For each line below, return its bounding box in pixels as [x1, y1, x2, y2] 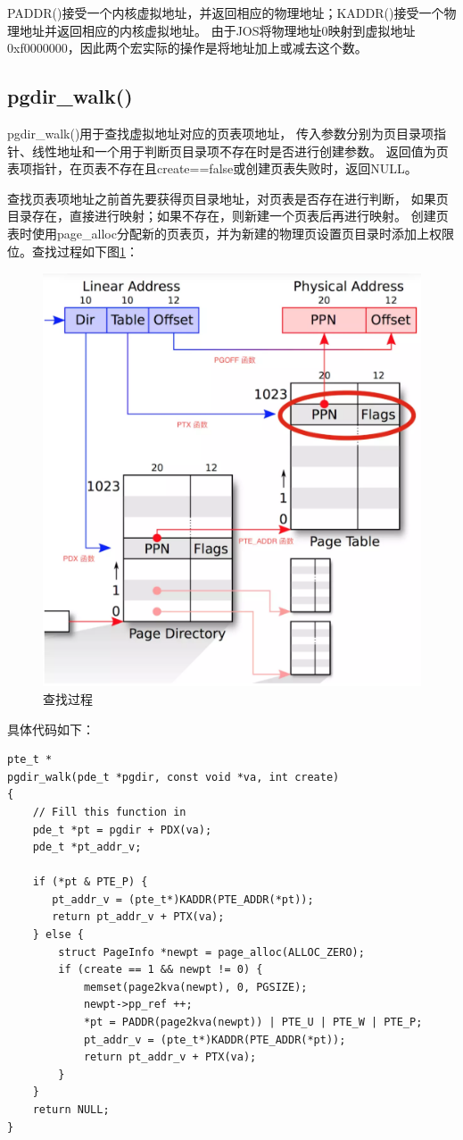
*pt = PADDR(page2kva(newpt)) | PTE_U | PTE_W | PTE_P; [83, 1016, 423, 1029]
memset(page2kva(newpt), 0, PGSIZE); [83, 980, 308, 993]
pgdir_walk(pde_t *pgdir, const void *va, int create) [7, 770, 340, 784]
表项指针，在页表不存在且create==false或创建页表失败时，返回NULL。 [7, 159, 418, 178]
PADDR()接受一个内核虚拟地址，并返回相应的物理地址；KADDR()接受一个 [7, 4, 444, 21]
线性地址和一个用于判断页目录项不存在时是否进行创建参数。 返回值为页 [31, 141, 449, 160]
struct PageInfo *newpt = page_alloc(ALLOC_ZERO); [58, 945, 365, 959]
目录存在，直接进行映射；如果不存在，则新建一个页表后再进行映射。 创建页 [7, 206, 449, 225]
